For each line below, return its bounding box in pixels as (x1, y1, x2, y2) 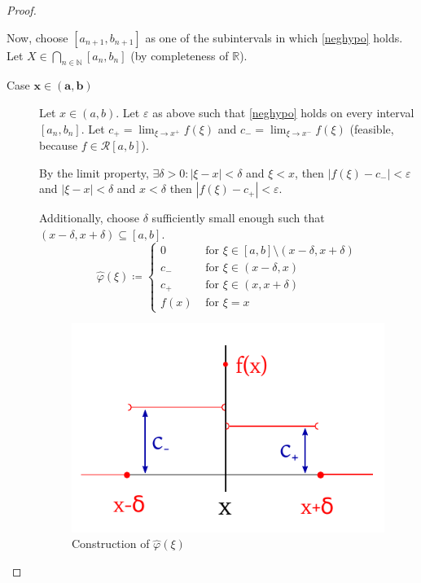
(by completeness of (130, 46, 229, 64)
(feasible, (349, 120, 394, 137)
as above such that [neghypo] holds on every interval (152, 103, 414, 121)
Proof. (7, 2, 37, 18)
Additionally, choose (39, 209, 139, 226)
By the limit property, (39, 164, 149, 181)
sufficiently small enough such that (151, 209, 325, 226)
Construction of (72, 535, 150, 552)
